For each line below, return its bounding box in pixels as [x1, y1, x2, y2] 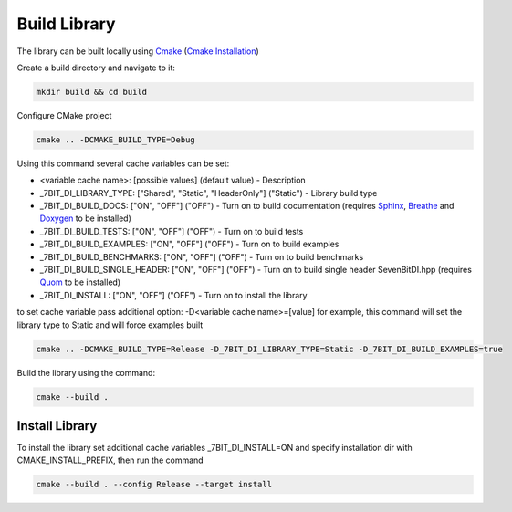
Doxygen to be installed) [39, 213, 132, 224]
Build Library [16, 14, 116, 34]
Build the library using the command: [16, 367, 155, 378]
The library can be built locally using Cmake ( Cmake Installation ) [16, 46, 259, 57]
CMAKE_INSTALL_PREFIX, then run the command [16, 455, 204, 465]
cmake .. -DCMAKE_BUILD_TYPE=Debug [36, 134, 195, 145]
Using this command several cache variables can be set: [16, 158, 230, 169]
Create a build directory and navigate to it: [16, 62, 175, 73]
